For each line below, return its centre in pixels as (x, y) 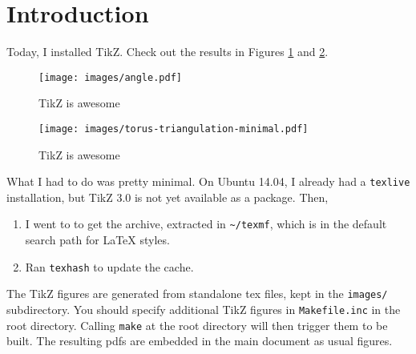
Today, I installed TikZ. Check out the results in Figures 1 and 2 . (168, 52)
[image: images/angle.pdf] (110, 77)
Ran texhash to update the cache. (109, 266)
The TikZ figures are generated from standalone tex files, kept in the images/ (197, 294)
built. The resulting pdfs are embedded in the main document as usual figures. (200, 341)
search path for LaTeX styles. (97, 240)
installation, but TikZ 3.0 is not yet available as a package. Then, (168, 197)
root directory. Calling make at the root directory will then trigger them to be (197, 325)
